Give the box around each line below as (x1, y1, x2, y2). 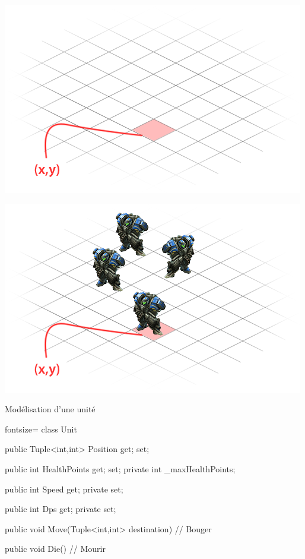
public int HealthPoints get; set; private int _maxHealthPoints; (5, 462, 236, 475)
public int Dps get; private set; (5, 503, 116, 515)
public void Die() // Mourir (5, 542, 106, 555)
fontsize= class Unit (5, 422, 77, 435)
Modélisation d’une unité (5, 403, 96, 415)
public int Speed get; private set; (5, 482, 123, 495)
